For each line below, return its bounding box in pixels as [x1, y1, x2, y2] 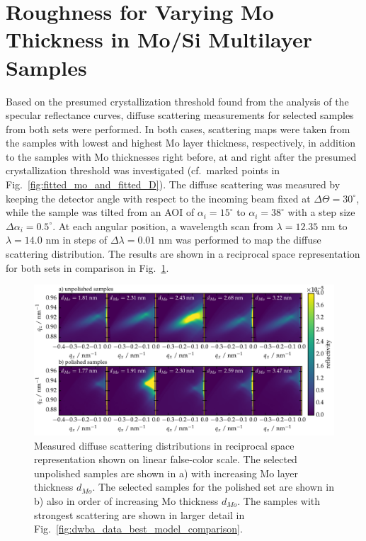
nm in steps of [45, 232, 108, 247]
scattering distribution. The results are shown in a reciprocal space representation [6, 246, 360, 261]
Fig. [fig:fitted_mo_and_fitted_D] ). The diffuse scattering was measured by [6, 177, 341, 192]
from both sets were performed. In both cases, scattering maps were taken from [6, 121, 350, 136]
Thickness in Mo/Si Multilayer [6, 25, 312, 54]
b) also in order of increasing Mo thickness [34, 494, 219, 508]
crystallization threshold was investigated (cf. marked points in [6, 163, 280, 178]
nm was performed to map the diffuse [159, 232, 321, 247]
